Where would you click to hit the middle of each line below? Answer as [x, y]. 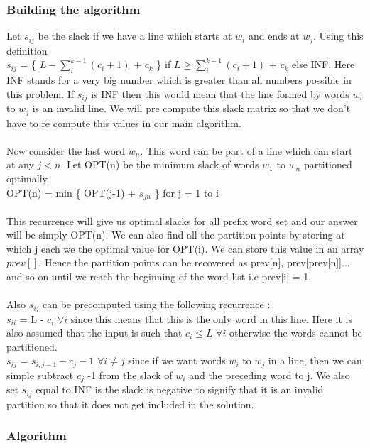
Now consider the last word [66, 150]
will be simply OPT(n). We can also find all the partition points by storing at [176, 235]
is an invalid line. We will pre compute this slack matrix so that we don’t [191, 108]
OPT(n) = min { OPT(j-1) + [71, 192]
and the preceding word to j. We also [270, 375]
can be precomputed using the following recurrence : [157, 304]
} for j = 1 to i [186, 192]
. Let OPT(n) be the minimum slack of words [160, 164]
